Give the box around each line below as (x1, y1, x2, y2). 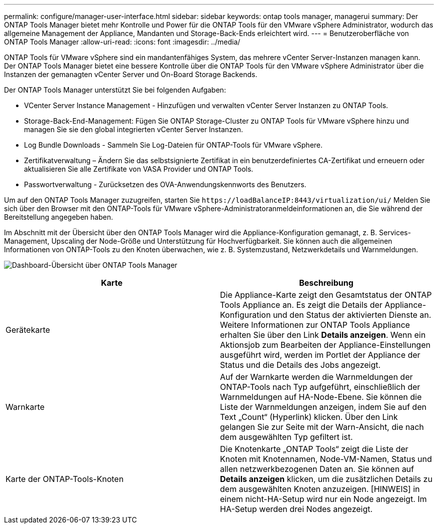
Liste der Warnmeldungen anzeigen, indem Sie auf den (220, 402, 426, 412)
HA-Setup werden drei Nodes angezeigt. (220, 504, 373, 514)
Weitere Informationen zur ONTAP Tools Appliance (220, 320, 410, 330)
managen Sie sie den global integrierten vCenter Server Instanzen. (24, 125, 243, 134)
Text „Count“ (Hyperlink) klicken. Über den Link (220, 412, 398, 422)
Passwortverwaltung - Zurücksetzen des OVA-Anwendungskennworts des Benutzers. (24, 180, 306, 189)
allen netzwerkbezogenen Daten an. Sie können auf (220, 464, 414, 474)
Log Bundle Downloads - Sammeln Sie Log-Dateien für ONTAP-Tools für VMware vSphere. (24, 141, 323, 149)
